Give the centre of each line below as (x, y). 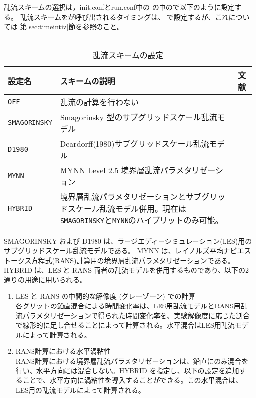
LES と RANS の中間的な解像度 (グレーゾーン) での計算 (105, 296)
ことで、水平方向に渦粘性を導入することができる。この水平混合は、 (132, 380)
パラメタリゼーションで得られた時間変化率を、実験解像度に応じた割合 (136, 315)
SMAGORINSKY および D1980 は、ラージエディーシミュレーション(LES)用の (128, 241)
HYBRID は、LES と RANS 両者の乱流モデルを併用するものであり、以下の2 (127, 270)
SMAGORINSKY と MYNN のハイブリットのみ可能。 (142, 220)
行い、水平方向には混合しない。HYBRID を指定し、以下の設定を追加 (127, 370)
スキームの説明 (88, 81)
